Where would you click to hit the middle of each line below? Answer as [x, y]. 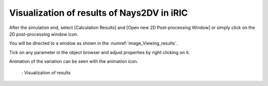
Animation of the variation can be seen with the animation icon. [74, 61]
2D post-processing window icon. [44, 34]
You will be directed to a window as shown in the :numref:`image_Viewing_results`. [94, 43]
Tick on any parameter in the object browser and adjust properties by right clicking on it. [100, 52]
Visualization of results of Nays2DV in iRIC [99, 13]
